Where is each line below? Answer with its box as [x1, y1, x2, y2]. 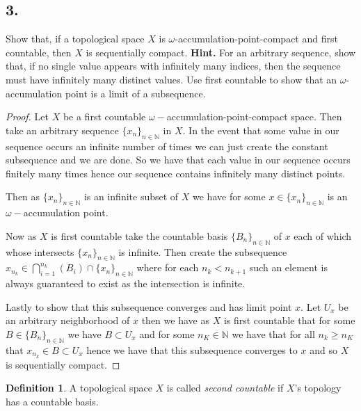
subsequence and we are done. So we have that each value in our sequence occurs [6, 152, 351, 167]
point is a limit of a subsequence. [65, 86, 206, 100]
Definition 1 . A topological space [6, 380, 152, 395]
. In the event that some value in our [182, 122, 339, 137]
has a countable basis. [6, 394, 99, 408]
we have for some [193, 189, 266, 204]
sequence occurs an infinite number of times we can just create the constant [6, 138, 328, 153]
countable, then [6, 45, 72, 59]
